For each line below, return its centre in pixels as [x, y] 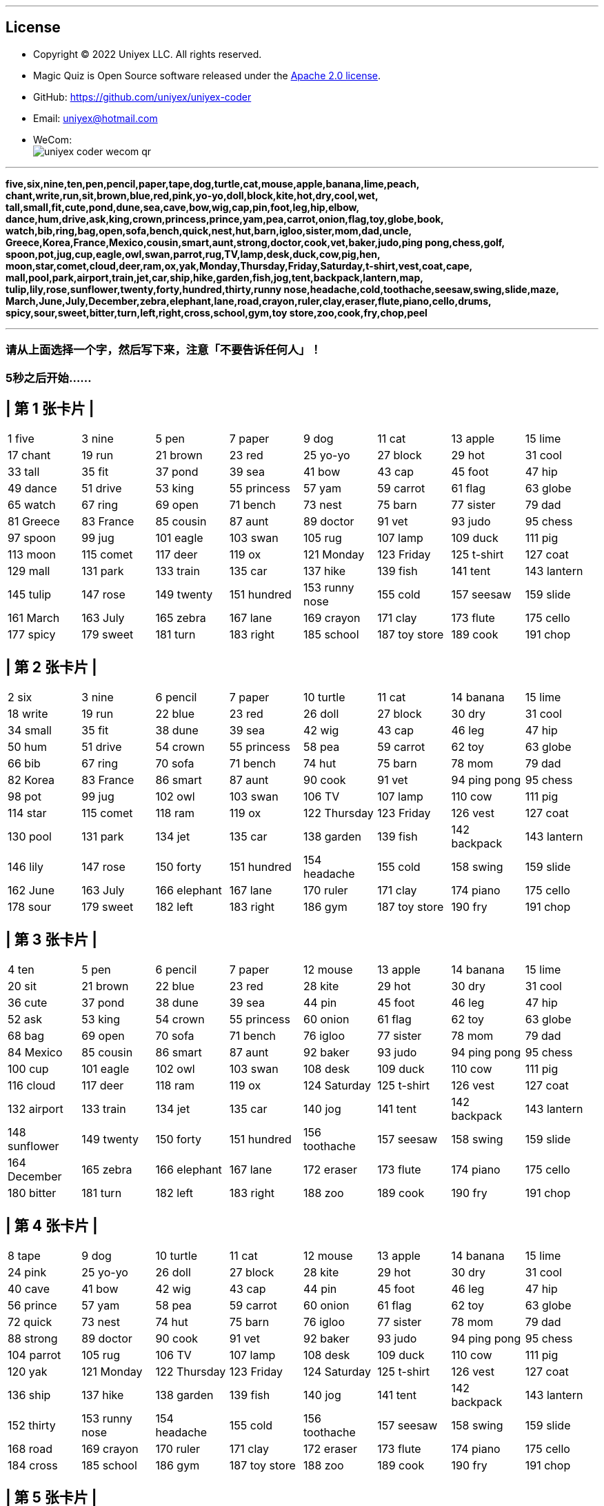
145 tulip [30, 595]
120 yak [28, 1371]
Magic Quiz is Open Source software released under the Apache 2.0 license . [207, 75]
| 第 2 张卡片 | [51, 667]
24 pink [27, 1272]
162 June [31, 891]
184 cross [33, 1465]
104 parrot [34, 1355]
